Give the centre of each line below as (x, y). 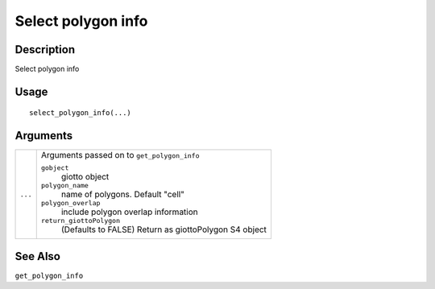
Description (45, 50)
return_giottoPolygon (81, 221)
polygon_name (64, 186)
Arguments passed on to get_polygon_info (120, 155)
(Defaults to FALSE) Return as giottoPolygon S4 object (164, 229)
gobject (55, 168)
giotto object (85, 177)
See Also (37, 256)
